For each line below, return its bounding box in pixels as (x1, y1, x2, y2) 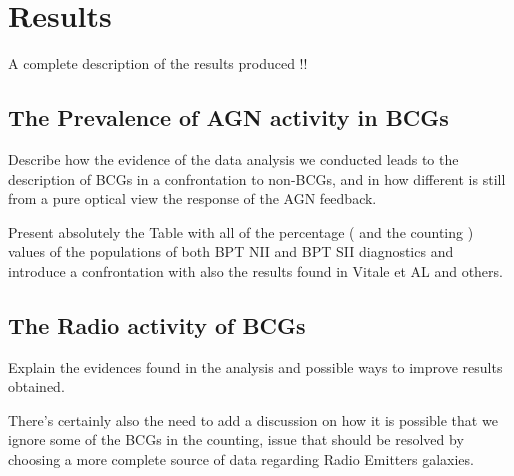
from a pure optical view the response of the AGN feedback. (8, 188, 377, 209)
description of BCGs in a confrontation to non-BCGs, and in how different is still (8, 168, 506, 189)
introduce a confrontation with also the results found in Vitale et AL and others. (8, 260, 503, 281)
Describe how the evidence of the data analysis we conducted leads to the (8, 148, 459, 169)
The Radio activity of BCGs (8, 309, 306, 340)
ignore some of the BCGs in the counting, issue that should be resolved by (8, 429, 464, 450)
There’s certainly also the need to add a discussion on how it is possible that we (8, 409, 498, 430)
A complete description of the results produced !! (8, 53, 308, 74)
